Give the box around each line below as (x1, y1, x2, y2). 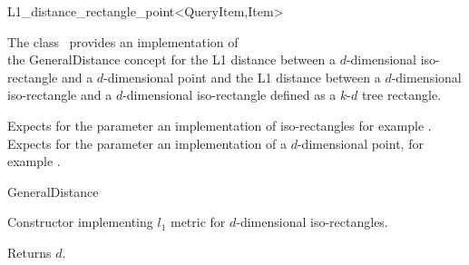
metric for (170, 212, 226, 231)
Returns (7, 242, 52, 261)
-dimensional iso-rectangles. (236, 212, 388, 231)
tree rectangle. (361, 85, 442, 104)
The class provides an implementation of (7, 32, 239, 51)
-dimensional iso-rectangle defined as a (122, 85, 337, 104)
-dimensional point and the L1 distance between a (103, 67, 381, 86)
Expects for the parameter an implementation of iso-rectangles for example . (7, 115, 432, 134)
